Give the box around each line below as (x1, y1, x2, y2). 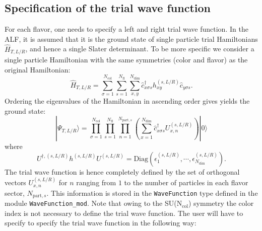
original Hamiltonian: (5, 64, 71, 74)
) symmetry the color (188, 198, 254, 208)
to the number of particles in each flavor (124, 177, 248, 188)
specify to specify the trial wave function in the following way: (5, 217, 196, 228)
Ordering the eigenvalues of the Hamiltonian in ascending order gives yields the (5, 96, 250, 106)
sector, (5, 187, 25, 198)
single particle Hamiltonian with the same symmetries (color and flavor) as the (5, 54, 248, 65)
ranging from (76, 177, 116, 188)
